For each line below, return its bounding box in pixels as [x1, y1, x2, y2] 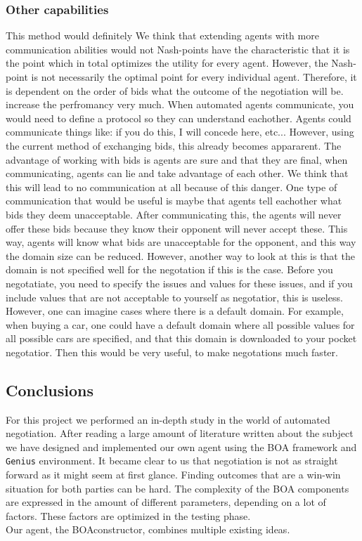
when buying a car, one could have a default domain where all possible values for [6, 317, 355, 332]
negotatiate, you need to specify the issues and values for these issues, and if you [6, 275, 353, 290]
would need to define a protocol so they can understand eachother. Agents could [6, 110, 351, 125]
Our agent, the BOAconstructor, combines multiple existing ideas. [6, 522, 290, 537]
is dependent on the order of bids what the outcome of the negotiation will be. [6, 83, 344, 98]
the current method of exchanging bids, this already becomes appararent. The [6, 138, 342, 152]
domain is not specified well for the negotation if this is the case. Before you [6, 262, 333, 277]
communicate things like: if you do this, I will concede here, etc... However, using [6, 124, 354, 139]
